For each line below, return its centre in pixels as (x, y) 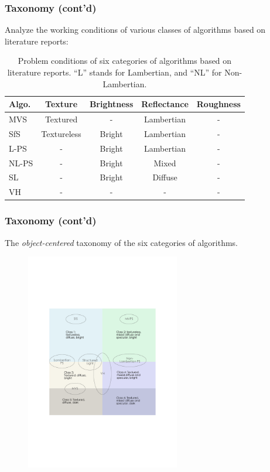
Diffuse (165, 177)
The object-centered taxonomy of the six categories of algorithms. (121, 242)
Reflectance (165, 104)
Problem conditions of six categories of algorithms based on (125, 61)
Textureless (61, 133)
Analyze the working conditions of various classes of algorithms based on (135, 30)
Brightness (111, 104)
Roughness (218, 104)
